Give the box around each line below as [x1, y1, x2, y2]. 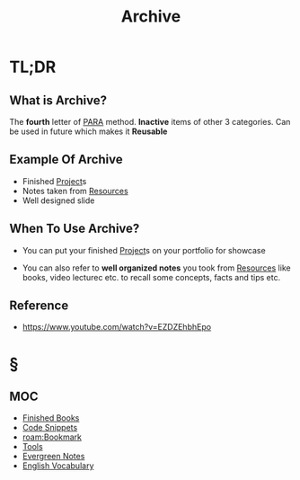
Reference [9, 298, 69, 314]
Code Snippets [22, 422, 78, 433]
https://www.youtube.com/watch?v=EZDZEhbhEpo [22, 322, 212, 333]
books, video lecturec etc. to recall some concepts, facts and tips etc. [22, 271, 281, 282]
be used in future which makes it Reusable [9, 126, 168, 137]
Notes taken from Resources [22, 185, 128, 196]
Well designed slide [22, 195, 95, 206]
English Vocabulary [22, 460, 94, 471]
